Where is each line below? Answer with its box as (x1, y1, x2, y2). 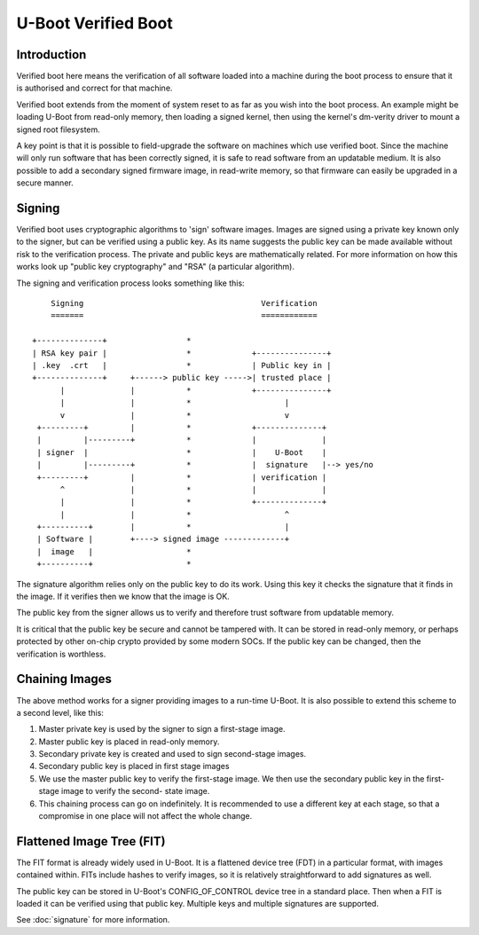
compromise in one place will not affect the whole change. (38, 811, 253, 821)
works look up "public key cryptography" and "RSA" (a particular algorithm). (16, 262, 294, 272)
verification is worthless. (16, 648, 106, 659)
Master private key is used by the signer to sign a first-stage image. (38, 724, 286, 735)
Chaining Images (16, 672, 113, 687)
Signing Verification (50, 298, 318, 309)
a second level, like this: (16, 707, 104, 718)
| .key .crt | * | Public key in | (32, 360, 332, 370)
